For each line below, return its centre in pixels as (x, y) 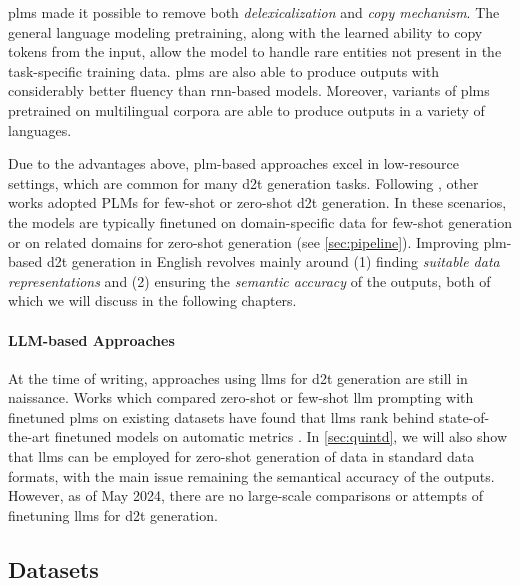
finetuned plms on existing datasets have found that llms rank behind (221, 416)
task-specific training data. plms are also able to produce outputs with (224, 70)
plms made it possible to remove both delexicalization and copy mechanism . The (254, 12)
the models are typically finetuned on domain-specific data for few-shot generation (260, 221)
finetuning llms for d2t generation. (113, 514)
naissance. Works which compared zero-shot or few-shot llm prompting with (241, 397)
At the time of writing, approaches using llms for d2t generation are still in (238, 377)
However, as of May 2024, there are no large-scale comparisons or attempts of (245, 495)
